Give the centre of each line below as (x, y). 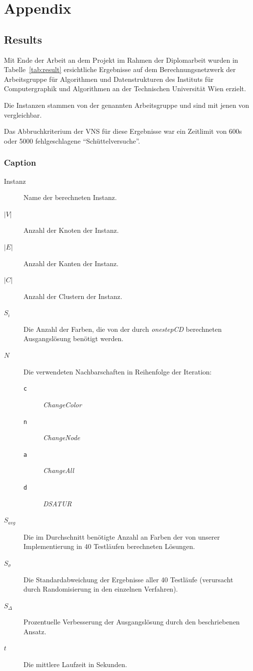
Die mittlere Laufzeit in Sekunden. (75, 664)
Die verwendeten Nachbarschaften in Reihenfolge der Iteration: (118, 371)
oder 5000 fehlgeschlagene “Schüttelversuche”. (72, 140)
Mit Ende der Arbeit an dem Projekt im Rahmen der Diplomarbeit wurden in (121, 60)
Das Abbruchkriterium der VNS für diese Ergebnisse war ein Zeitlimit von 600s (123, 131)
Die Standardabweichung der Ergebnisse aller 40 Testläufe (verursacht (128, 579)
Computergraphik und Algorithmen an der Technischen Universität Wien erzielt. (125, 88)
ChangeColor (62, 404)
